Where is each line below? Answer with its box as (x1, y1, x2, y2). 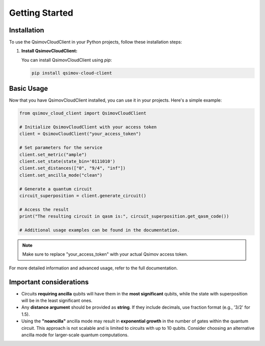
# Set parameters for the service (19, 145, 103, 151)
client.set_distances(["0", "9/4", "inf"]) (19, 165, 126, 171)
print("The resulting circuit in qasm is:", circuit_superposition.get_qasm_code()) (19, 213, 229, 219)
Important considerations (9, 278, 89, 286)
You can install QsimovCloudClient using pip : (21, 57, 112, 63)
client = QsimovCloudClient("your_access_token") (19, 131, 141, 137)
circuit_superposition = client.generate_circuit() (19, 193, 147, 198)
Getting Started (9, 7, 74, 18)
